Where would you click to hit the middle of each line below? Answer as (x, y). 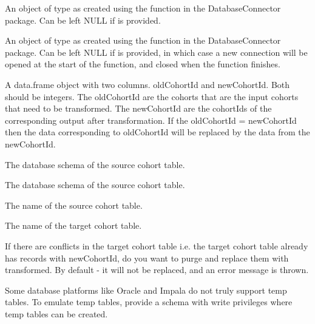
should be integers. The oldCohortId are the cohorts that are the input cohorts (152, 96)
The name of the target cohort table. (73, 225)
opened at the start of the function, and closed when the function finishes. (143, 64)
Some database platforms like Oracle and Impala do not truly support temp (146, 290)
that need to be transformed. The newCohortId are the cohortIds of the (138, 108)
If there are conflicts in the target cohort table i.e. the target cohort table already (157, 245)
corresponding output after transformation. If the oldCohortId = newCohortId (151, 120)
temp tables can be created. (56, 313)
